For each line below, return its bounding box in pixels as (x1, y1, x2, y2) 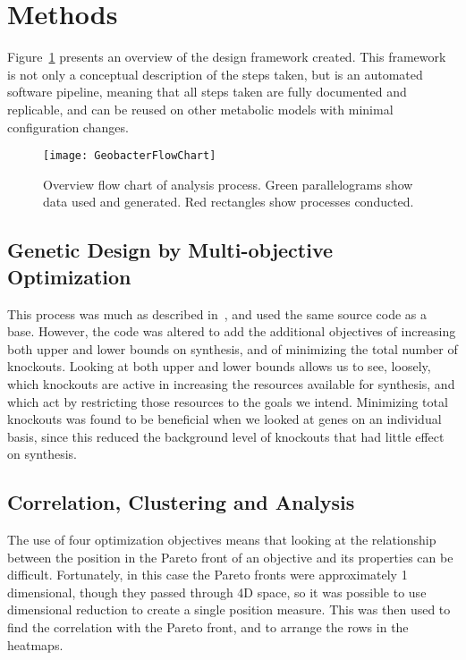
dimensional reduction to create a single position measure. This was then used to (7, 600, 451, 619)
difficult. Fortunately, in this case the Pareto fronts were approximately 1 (7, 565, 408, 584)
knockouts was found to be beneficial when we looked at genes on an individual (7, 410, 442, 428)
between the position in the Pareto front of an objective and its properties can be (7, 547, 453, 566)
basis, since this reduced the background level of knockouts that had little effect (7, 427, 445, 445)
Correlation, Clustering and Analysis (7, 488, 355, 516)
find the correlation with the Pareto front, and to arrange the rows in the (7, 618, 409, 637)
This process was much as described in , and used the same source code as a (7, 304, 428, 323)
